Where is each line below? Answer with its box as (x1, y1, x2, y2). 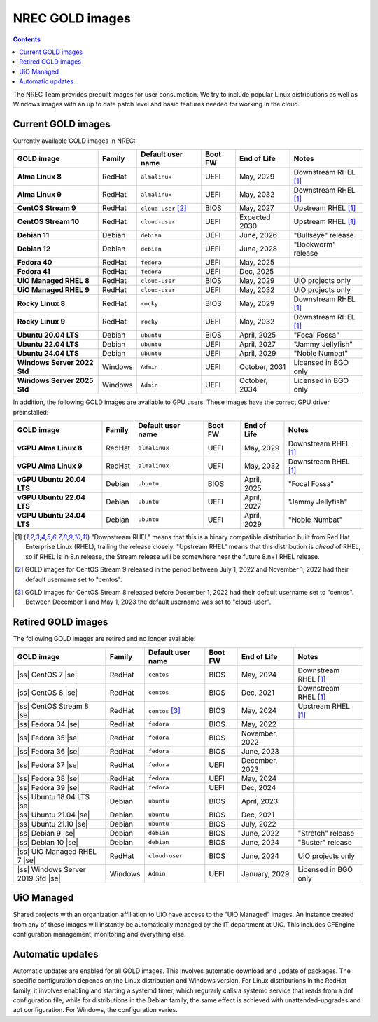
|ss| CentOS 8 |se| (17, 687, 78, 697)
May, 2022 (241, 719, 276, 728)
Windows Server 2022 (17, 358, 94, 368)
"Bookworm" (293, 240, 336, 249)
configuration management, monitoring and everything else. (13, 930, 186, 938)
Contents (13, 35, 41, 43)
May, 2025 (239, 258, 275, 268)
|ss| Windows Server (17, 864, 86, 874)
